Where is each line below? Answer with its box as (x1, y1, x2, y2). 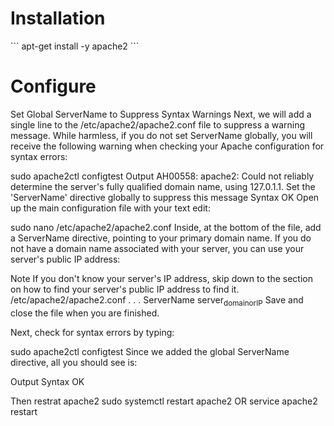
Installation (10, 7, 106, 30)
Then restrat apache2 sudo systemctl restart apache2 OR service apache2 (10, 395, 318, 407)
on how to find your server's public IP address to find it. (10, 283, 240, 295)
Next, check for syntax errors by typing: (10, 326, 175, 338)
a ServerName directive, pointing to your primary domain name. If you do (10, 232, 312, 244)
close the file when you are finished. (10, 307, 160, 319)
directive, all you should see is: (10, 356, 138, 368)
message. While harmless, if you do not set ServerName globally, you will (10, 129, 313, 141)
